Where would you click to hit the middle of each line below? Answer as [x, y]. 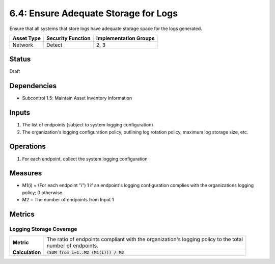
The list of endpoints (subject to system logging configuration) [88, 125]
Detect [54, 45]
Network [23, 45]
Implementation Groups [125, 38]
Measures [26, 173]
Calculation [27, 252]
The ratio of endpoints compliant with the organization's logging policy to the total [145, 240]
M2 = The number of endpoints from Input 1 [68, 200]
